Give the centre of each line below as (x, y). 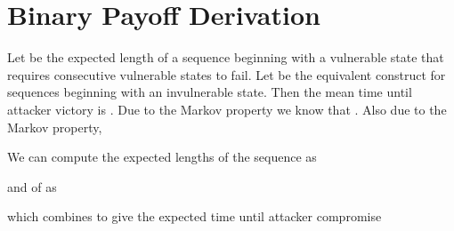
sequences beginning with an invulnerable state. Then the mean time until (210, 92)
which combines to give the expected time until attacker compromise (195, 216)
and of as (32, 186)
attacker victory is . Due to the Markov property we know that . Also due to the (227, 109)
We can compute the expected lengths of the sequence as (162, 157)
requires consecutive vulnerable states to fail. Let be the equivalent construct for (227, 74)
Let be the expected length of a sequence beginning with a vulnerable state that (226, 57)
